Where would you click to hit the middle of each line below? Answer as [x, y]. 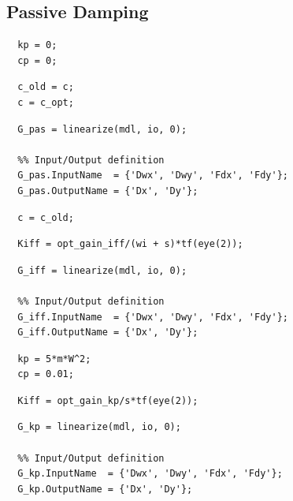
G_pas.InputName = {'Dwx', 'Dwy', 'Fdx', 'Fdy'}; [153, 176]
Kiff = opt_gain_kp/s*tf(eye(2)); [108, 400]
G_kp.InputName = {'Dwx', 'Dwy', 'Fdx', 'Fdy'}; [150, 474]
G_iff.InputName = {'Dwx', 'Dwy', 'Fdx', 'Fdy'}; [153, 317]
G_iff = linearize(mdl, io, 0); [102, 270]
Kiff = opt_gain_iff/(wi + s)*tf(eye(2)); [130, 244]
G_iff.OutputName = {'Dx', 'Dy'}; [108, 333]
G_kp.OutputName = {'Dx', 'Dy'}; [105, 489]
